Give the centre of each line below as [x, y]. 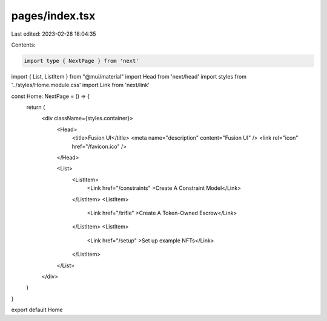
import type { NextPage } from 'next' [81, 61]
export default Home [37, 310]
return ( [36, 107]
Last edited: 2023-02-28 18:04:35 [54, 34]
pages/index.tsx [53, 16]
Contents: [23, 45]
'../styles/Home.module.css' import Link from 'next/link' [81, 85]
